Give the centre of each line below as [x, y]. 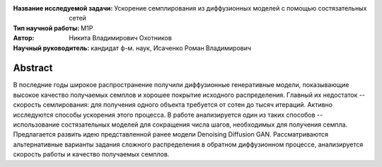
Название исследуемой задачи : [63, 8]
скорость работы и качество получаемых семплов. [91, 154]
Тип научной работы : [46, 28]
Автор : [24, 38]
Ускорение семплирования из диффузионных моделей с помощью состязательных [241, 8]
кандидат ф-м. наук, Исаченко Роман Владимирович [171, 48]
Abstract [33, 68]
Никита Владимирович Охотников [121, 38]
